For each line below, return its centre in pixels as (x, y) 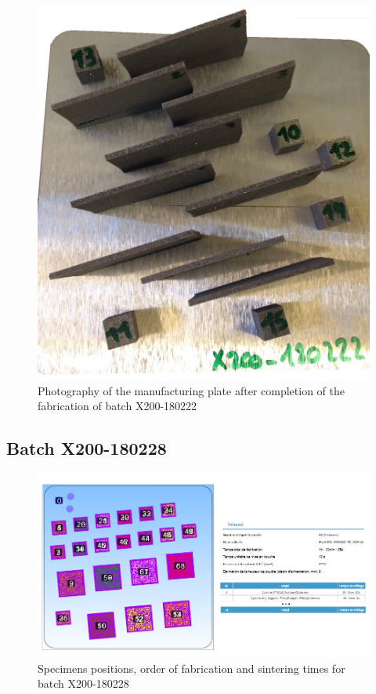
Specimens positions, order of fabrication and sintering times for (192, 668)
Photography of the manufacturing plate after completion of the (191, 390)
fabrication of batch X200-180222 (117, 406)
